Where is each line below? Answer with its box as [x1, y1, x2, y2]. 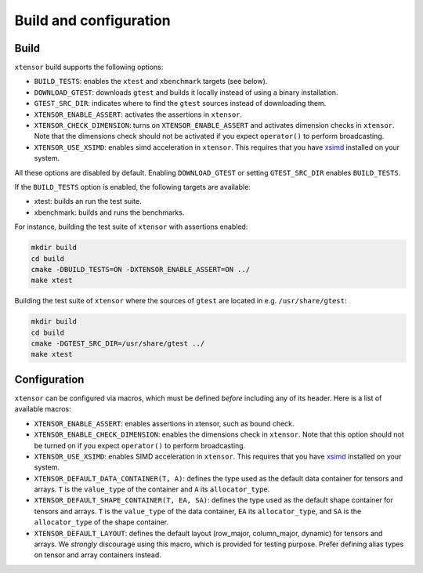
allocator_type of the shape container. [34, 517, 169, 527]
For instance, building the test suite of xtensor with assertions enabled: [14, 222, 248, 231]
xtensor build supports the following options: [14, 63, 164, 72]
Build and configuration [14, 12, 172, 29]
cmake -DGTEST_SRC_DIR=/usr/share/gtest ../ [31, 339, 205, 348]
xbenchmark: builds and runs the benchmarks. [34, 208, 185, 217]
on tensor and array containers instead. [34, 550, 162, 560]
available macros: [14, 404, 72, 414]
